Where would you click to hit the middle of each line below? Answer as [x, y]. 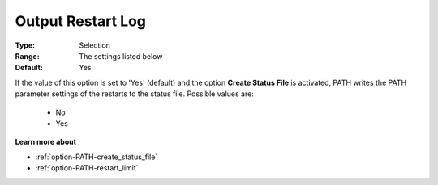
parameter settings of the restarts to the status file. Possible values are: [135, 94]
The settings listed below [121, 56]
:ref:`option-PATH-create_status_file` [97, 157]
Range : [27, 56]
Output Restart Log [80, 21]
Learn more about [46, 142]
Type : [25, 45]
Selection [95, 45]
